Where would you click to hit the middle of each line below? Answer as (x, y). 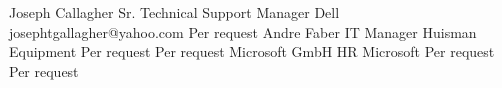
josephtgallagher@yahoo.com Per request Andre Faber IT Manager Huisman (243, 31)
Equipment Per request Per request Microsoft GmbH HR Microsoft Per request (252, 51)
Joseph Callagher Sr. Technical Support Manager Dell (174, 12)
